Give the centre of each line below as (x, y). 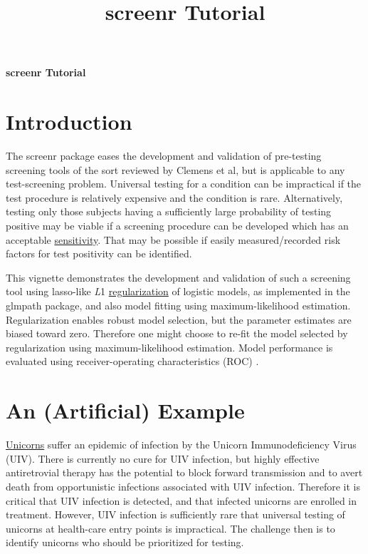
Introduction (69, 122)
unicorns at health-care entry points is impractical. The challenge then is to (170, 528)
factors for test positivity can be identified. (99, 253)
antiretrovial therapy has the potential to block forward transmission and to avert (184, 472)
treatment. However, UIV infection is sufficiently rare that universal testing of (175, 514)
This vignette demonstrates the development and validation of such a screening (178, 277)
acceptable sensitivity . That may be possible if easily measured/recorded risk (173, 239)
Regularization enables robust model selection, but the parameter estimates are (179, 319)
